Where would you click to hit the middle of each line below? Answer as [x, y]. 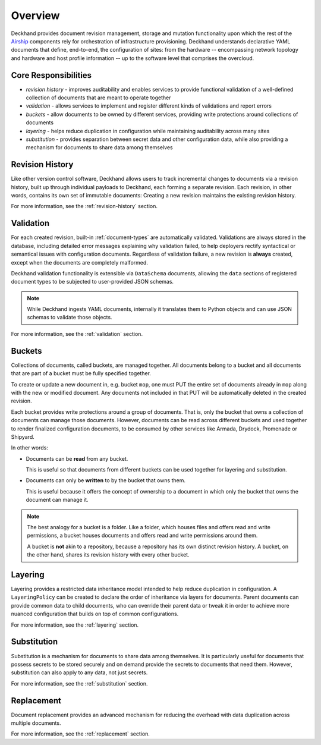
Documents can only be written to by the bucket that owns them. [106, 480]
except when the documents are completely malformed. [80, 262]
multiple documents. [36, 723]
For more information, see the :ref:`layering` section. [75, 625]
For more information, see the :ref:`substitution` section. [79, 683]
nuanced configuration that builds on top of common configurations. [95, 614]
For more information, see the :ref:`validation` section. [77, 334]
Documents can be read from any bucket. [77, 458]
